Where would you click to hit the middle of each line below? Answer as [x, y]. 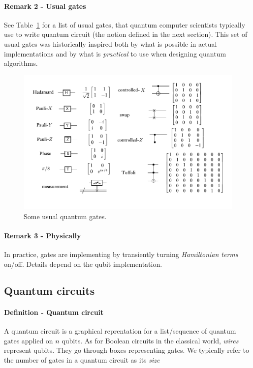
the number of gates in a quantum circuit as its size [82, 359]
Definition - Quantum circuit [54, 312]
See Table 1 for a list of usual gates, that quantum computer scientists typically [125, 24]
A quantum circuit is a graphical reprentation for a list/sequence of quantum [120, 331]
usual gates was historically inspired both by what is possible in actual [111, 43]
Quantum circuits [49, 290]
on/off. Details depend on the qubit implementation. [83, 264]
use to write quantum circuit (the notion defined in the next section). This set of [126, 34]
